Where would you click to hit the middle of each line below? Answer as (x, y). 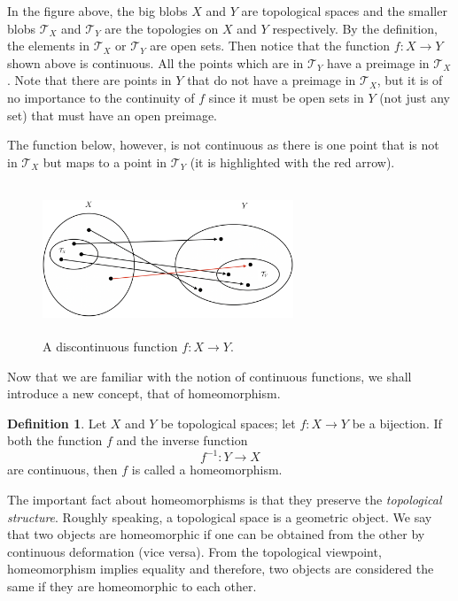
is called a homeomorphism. (207, 470)
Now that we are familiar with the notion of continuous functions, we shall (210, 376)
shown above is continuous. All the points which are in (155, 62)
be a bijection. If (397, 423)
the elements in (49, 46)
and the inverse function (182, 440)
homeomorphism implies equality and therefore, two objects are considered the (221, 569)
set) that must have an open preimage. (113, 115)
